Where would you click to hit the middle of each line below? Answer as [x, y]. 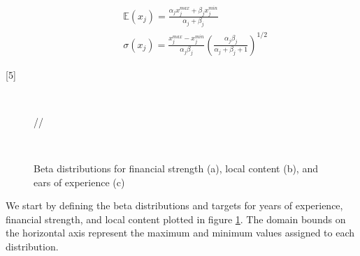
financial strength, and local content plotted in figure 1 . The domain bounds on [176, 219]
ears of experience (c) [79, 182]
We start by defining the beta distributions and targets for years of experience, [174, 205]
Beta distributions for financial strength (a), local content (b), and [176, 168]
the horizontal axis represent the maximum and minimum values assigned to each [180, 233]
